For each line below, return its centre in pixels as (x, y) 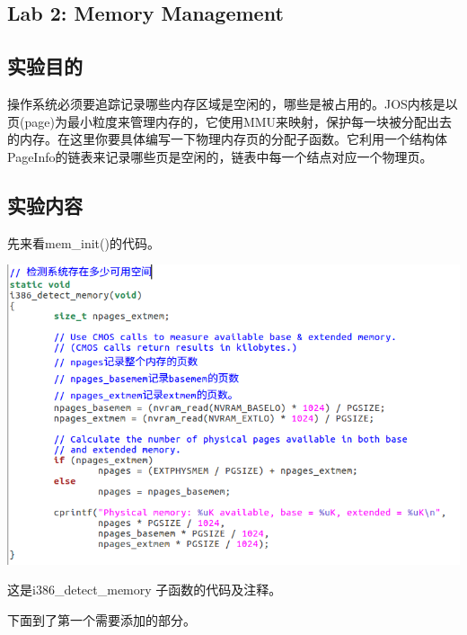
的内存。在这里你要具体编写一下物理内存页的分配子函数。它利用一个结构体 (227, 139)
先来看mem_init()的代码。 (84, 242)
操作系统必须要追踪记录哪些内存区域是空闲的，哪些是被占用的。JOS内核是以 (233, 103)
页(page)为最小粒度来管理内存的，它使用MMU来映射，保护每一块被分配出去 (230, 121)
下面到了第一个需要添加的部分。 (101, 620)
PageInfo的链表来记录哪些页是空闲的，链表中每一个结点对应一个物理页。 (220, 156)
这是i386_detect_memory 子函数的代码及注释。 (145, 590)
